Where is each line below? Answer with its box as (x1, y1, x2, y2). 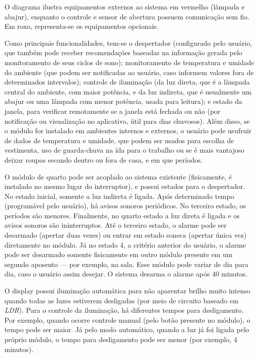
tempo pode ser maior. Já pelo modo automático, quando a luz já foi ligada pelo (4, 324, 250, 335)
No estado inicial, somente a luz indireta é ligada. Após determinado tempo (4, 190, 234, 201)
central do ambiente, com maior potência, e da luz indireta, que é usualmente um (4, 86, 252, 96)
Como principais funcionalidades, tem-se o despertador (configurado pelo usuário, (4, 37, 252, 48)
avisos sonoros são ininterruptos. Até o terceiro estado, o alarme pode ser (4, 220, 227, 230)
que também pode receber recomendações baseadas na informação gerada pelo (4, 47, 243, 58)
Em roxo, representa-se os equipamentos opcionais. (4, 21, 159, 31)
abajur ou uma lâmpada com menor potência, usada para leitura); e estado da (4, 96, 243, 106)
